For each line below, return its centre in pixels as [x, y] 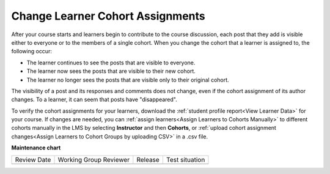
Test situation [185, 159]
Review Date [33, 159]
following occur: [31, 51]
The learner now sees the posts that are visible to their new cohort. [111, 71]
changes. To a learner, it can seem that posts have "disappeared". [94, 100]
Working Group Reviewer [94, 159]
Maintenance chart [36, 148]
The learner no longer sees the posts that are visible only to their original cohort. [128, 80]
